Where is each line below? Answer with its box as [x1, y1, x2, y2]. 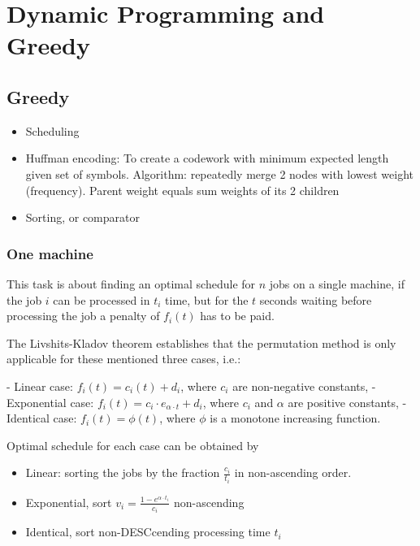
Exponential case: [6, 393, 94, 410]
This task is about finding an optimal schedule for [6, 275, 256, 292]
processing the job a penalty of [6, 307, 160, 324]
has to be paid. [200, 307, 275, 324]
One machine [6, 243, 93, 263]
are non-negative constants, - [232, 377, 376, 394]
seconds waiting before [259, 291, 372, 308]
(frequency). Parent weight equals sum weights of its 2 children [25, 181, 340, 198]
